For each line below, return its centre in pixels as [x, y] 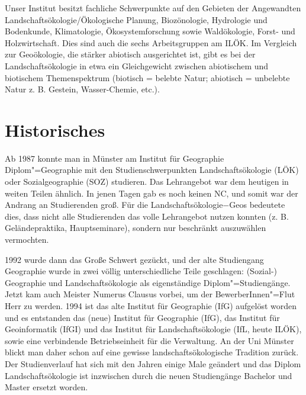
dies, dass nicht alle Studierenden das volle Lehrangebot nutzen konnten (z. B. [147, 216]
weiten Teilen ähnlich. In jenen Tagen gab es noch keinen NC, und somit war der [152, 193]
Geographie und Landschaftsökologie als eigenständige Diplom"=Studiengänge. [148, 282]
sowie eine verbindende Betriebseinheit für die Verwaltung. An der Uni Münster [149, 340]
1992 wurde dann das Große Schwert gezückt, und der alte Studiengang [134, 259]
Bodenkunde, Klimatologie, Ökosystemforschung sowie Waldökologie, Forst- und [150, 31]
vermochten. [27, 240]
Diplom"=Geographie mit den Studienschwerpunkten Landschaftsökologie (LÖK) [152, 170]
